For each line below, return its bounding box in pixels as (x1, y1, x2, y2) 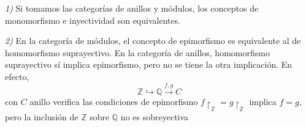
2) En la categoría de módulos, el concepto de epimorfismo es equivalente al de (5, 34, 301, 47)
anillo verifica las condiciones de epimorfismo (29, 95, 198, 108)
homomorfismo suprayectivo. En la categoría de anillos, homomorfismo (5, 46, 270, 59)
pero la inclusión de (5, 110, 78, 123)
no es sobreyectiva (120, 110, 189, 123)
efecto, (5, 70, 29, 82)
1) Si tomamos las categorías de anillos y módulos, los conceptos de (5, 2, 259, 14)
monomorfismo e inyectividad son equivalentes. (5, 13, 181, 26)
